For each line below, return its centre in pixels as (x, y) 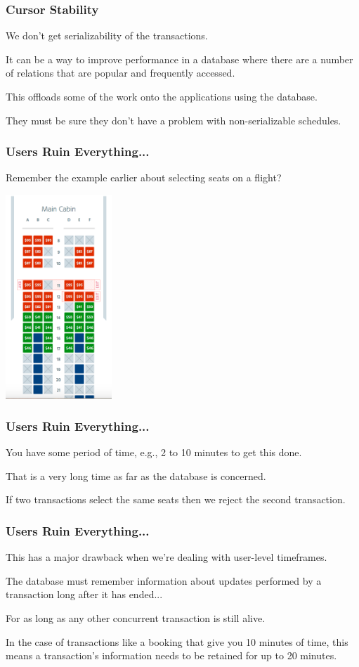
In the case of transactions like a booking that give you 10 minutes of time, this (177, 641)
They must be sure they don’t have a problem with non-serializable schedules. (174, 120)
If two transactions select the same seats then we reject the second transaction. (176, 499)
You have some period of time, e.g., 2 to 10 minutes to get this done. (154, 452)
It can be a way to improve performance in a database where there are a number (179, 59)
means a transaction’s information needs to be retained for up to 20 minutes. (171, 655)
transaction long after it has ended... (84, 594)
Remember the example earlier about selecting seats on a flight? (144, 177)
